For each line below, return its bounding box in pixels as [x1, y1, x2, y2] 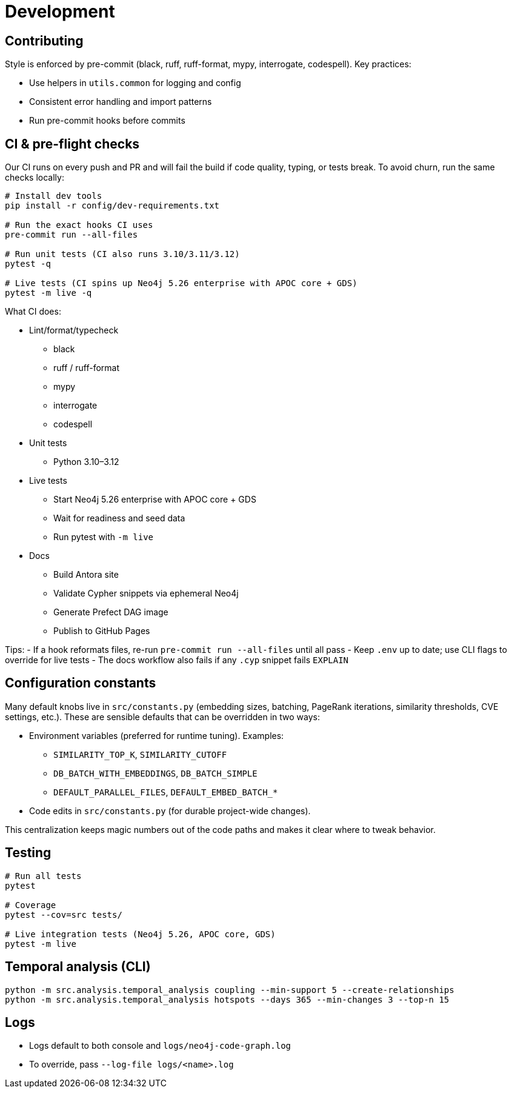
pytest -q [5, 259, 51, 269]
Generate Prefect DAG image [53, 607, 168, 618]
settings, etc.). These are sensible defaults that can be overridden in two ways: [5, 711, 320, 722]
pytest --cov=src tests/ [5, 909, 122, 920]
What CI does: [5, 306, 61, 317]
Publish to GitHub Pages [53, 626, 150, 637]
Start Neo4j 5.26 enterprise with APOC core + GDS [53, 494, 256, 505]
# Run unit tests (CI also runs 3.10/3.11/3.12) [5, 249, 240, 259]
